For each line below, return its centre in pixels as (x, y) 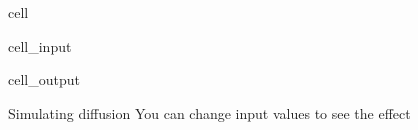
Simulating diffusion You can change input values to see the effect (209, 112)
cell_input (40, 45)
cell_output (44, 79)
